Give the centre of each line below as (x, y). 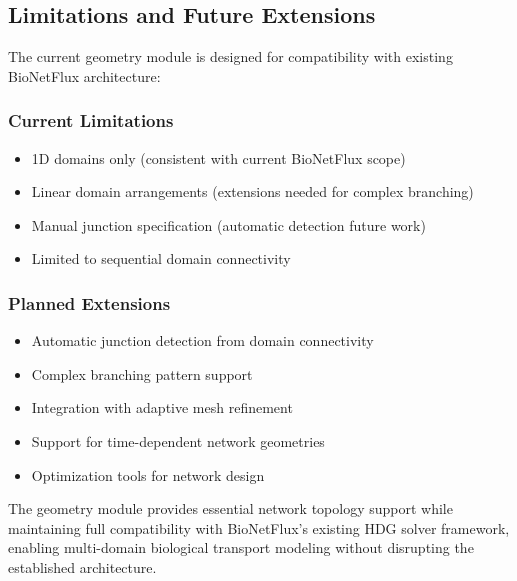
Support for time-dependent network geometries (178, 440)
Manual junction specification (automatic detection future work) (228, 224)
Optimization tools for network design (148, 474)
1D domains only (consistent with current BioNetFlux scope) (218, 157)
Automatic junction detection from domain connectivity (202, 340)
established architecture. (82, 566)
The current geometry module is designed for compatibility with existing (230, 56)
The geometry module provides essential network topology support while (230, 508)
